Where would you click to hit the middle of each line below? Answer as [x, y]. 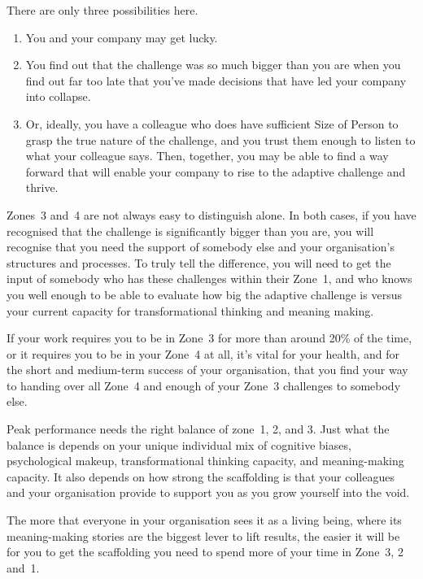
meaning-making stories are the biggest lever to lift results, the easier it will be [203, 535]
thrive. [42, 187]
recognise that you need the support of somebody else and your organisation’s [201, 247]
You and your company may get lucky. [122, 37]
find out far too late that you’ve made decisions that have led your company [216, 80]
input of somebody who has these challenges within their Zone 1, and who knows [209, 279]
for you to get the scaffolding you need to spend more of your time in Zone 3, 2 [205, 552]
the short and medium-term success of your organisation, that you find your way [207, 370]
